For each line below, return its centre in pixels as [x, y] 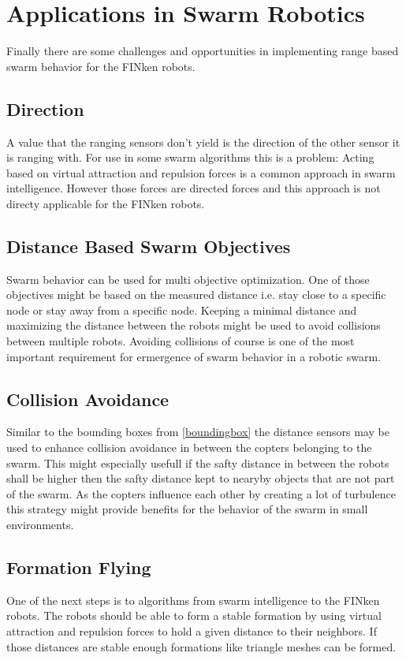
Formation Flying [79, 567]
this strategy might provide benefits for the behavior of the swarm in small [187, 509]
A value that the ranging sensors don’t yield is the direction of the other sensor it [203, 142]
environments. [40, 525]
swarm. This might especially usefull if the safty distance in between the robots [198, 462]
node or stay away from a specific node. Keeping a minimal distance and [182, 309]
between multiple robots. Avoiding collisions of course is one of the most [181, 341]
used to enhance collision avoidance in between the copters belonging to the [189, 447]
